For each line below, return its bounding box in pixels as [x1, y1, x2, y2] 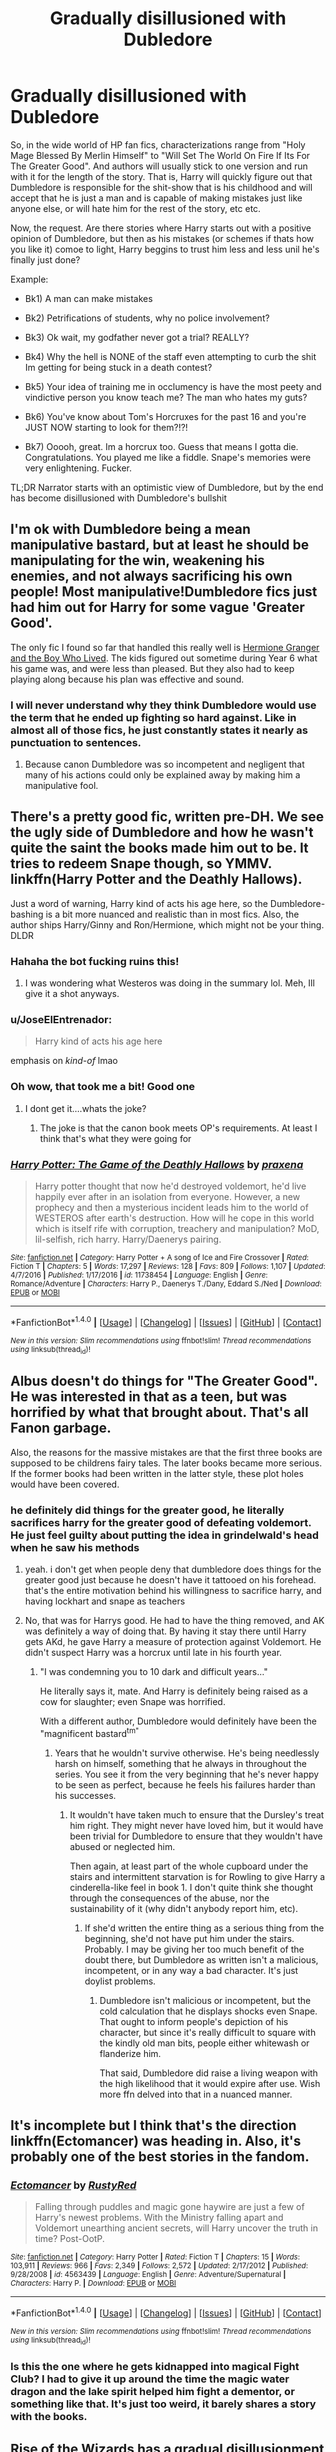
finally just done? [10, 253, 81, 266]
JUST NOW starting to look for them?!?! [24, 421, 188, 433]
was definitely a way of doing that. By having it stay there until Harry [24, 1625, 307, 1637]
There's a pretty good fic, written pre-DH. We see [10, 808, 325, 826]
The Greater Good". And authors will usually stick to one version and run [10, 160, 308, 172]
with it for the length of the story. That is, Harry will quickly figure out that [10, 170, 313, 182]
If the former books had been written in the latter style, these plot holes [10, 1467, 304, 1479]
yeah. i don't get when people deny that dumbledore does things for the [24, 1563, 322, 1576]
